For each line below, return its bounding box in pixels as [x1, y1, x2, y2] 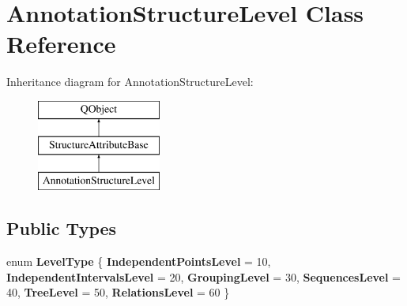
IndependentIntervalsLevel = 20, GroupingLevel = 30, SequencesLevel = [6, 268, 401, 285]
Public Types [6, 216, 117, 241]
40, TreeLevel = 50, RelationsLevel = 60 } [6, 284, 230, 300]
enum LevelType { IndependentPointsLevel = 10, [6, 253, 271, 270]
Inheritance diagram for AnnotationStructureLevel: [6, 73, 254, 90]
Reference [6, 28, 116, 60]
